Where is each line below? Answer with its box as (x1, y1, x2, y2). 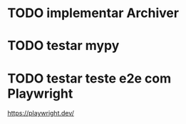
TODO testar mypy (7, 38, 120, 54)
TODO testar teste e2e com (7, 70, 172, 86)
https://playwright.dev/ (7, 109, 75, 118)
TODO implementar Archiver (7, 5, 180, 21)
